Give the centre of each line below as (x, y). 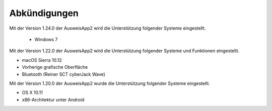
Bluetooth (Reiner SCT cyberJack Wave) (64, 74)
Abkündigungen (44, 13)
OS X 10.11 (32, 92)
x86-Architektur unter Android (53, 99)
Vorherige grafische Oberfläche (55, 67)
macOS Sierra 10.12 (42, 60)
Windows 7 (46, 39)
